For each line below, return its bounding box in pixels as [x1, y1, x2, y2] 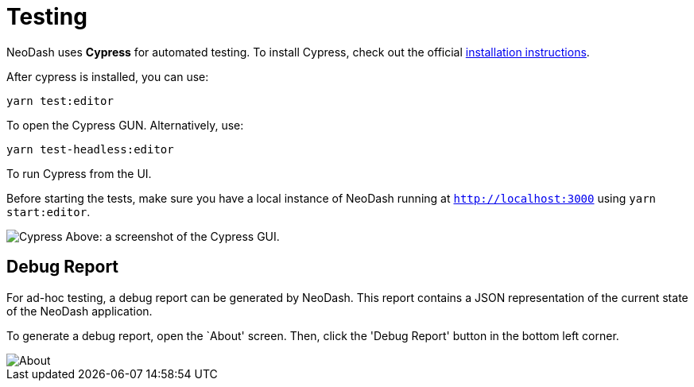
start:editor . [6, 204, 91, 219]
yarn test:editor [6, 94, 114, 107]
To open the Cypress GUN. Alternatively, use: [6, 118, 244, 132]
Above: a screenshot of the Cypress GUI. [65, 229, 280, 243]
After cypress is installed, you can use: [6, 69, 209, 83]
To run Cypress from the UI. [6, 166, 152, 180]
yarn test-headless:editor [6, 142, 174, 156]
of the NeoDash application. [6, 304, 153, 318]
